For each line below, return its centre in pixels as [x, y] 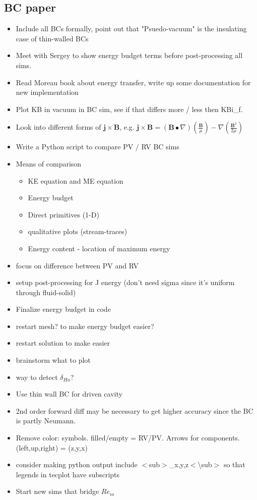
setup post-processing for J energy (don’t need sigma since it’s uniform [125, 282]
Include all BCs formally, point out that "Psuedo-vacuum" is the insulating [131, 29]
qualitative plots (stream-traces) [78, 231]
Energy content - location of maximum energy [99, 248]
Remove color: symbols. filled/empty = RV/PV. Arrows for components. [128, 438]
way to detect [37, 377]
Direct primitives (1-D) [63, 214]
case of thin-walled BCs [52, 38]
